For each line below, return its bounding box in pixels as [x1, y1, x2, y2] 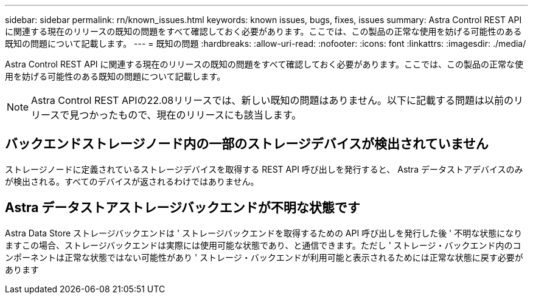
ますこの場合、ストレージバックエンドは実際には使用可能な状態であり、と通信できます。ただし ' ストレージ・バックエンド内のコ [5, 239, 521, 250]
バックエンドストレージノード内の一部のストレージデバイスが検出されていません [5, 136, 489, 152]
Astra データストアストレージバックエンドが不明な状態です [5, 200, 360, 216]
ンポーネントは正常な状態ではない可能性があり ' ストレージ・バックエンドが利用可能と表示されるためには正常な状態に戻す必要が [5, 252, 523, 263]
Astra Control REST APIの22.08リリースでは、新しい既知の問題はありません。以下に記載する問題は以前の [31, 94, 514, 106]
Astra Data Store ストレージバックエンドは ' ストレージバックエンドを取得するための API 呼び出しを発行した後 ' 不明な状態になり [5, 227, 523, 238]
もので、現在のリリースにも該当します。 [118, 109, 302, 121]
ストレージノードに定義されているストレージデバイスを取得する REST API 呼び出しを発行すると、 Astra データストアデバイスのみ [5, 163, 523, 174]
